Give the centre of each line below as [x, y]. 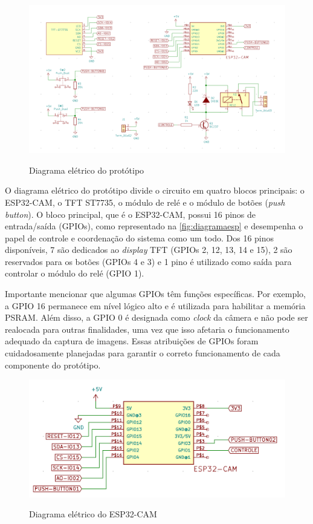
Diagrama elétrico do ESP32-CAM [93, 514]
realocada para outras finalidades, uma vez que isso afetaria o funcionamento [147, 329]
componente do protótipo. [53, 365]
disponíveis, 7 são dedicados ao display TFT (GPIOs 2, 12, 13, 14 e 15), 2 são [149, 250]
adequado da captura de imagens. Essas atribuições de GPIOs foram [132, 341]
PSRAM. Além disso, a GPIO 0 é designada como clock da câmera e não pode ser [156, 317]
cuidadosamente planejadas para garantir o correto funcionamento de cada [143, 353]
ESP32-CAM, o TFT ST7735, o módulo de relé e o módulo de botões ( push [145, 202]
